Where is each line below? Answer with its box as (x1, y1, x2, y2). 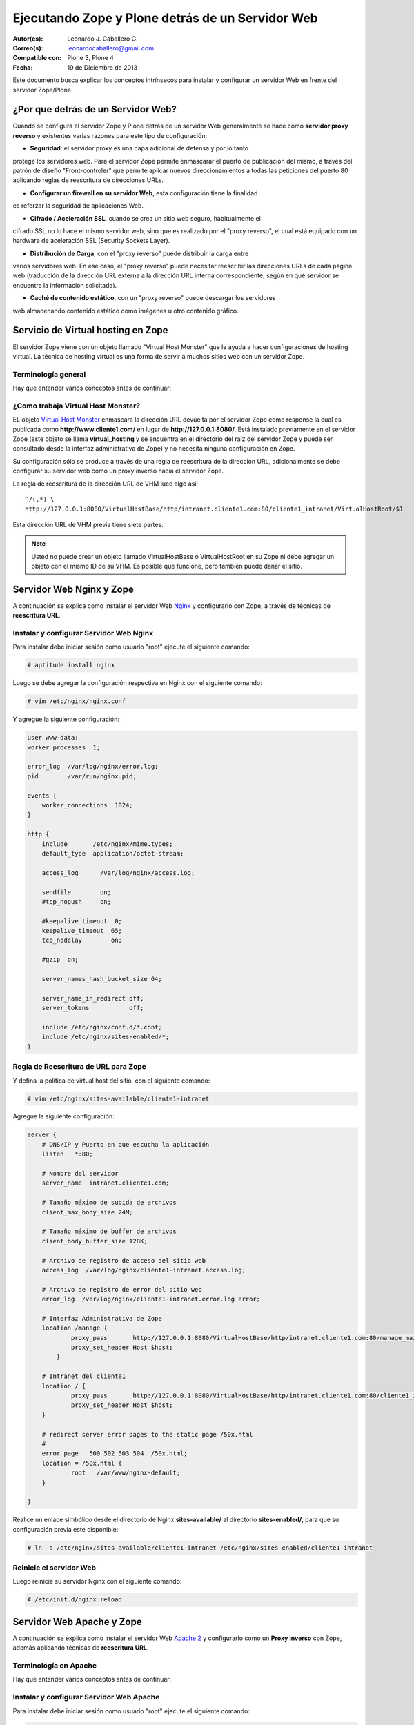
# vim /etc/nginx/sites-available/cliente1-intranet (27, 1094, 210, 1103)
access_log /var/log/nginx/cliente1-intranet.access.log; (41, 1266, 246, 1274)
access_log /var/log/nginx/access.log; (41, 869, 195, 876)
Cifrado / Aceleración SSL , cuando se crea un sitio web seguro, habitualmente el (30, 214, 262, 222)
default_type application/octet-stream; (41, 849, 184, 857)
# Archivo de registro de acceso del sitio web (41, 1256, 206, 1264)
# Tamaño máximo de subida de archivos (41, 1199, 177, 1207)
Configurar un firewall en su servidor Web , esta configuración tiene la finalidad (30, 188, 258, 197)
